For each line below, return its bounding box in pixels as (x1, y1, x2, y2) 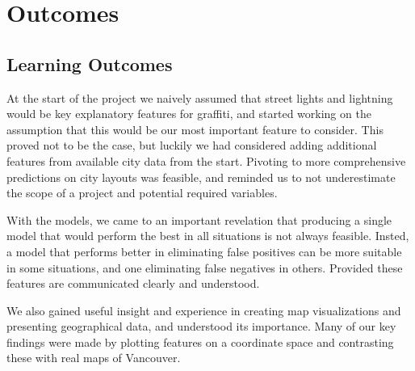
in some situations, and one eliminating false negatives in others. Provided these (6, 259, 403, 276)
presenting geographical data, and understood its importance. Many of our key (6, 318, 396, 335)
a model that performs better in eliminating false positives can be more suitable (6, 242, 402, 259)
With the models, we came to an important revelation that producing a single (6, 211, 392, 228)
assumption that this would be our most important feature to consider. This (6, 120, 384, 137)
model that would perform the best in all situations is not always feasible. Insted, (6, 227, 409, 244)
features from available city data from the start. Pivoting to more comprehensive (6, 152, 406, 169)
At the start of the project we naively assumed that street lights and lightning (6, 89, 393, 106)
